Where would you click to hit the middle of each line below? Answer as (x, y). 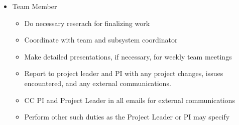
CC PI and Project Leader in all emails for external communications (130, 100)
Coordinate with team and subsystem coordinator (101, 40)
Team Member (35, 6)
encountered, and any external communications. (98, 83)
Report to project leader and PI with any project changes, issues (124, 73)
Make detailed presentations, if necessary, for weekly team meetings (128, 56)
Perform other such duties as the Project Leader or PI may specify (127, 117)
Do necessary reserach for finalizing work (87, 23)
